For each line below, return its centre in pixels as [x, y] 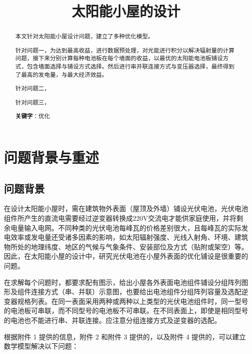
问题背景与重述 [52, 157]
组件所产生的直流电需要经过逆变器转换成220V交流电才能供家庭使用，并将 [120, 218]
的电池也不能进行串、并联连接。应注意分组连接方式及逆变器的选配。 [112, 320]
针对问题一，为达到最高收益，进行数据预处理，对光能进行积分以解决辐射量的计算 [125, 50]
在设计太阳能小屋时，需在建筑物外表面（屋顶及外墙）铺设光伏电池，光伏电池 [126, 208]
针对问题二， [33, 88]
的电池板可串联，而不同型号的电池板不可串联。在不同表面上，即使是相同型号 [126, 310]
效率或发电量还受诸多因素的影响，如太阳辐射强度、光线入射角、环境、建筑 [129, 237]
